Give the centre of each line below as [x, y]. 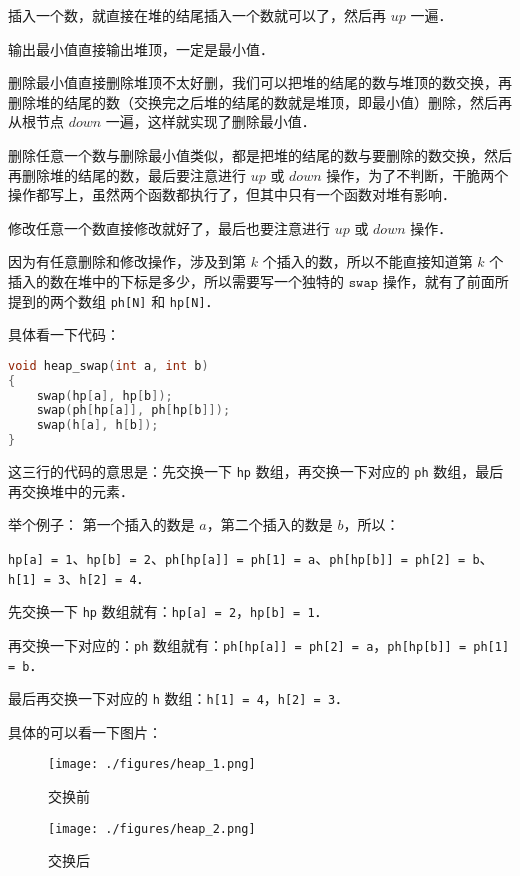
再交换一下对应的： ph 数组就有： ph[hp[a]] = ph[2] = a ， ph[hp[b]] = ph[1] [259, 644]
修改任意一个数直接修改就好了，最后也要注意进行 [169, 227]
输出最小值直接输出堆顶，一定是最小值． [141, 48]
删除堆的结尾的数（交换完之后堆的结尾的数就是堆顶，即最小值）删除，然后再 [260, 101]
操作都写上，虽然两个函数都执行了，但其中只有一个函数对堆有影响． [232, 194]
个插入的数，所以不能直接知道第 [367, 261]
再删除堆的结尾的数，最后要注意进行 [127, 174]
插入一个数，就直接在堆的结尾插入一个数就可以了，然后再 [197, 15]
